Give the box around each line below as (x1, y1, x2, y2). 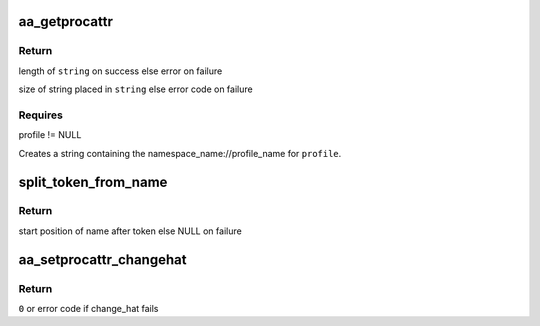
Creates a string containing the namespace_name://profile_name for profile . (18, 147, 342, 159)
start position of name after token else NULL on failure (18, 225, 242, 237)
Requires (18, 108, 64, 122)
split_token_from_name (18, 173, 168, 190)
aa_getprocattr (18, 13, 114, 30)
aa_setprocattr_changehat (18, 251, 187, 268)
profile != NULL (18, 129, 82, 141)
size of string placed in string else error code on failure (18, 83, 254, 95)
